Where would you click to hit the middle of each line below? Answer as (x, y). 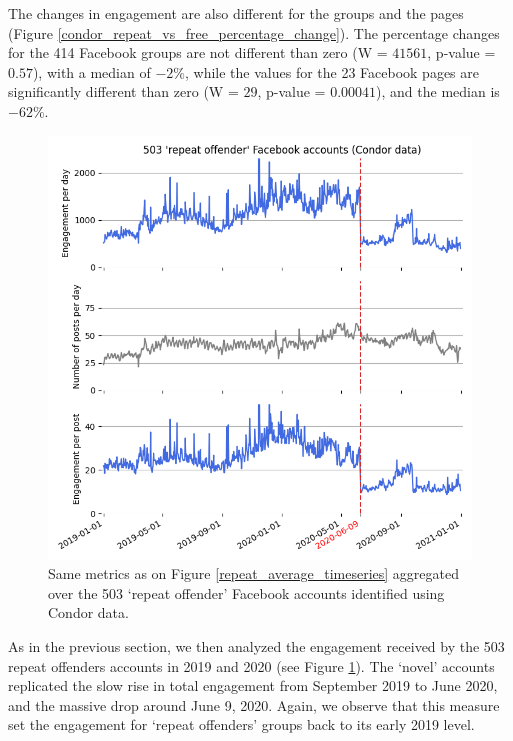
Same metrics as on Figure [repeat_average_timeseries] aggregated (253, 573)
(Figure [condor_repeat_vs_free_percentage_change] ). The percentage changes (254, 32)
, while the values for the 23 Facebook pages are (331, 71)
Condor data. (88, 612)
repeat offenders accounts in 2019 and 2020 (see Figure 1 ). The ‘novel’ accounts (251, 665)
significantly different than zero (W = (123, 91)
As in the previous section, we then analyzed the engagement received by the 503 (256, 645)
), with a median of (91, 71)
